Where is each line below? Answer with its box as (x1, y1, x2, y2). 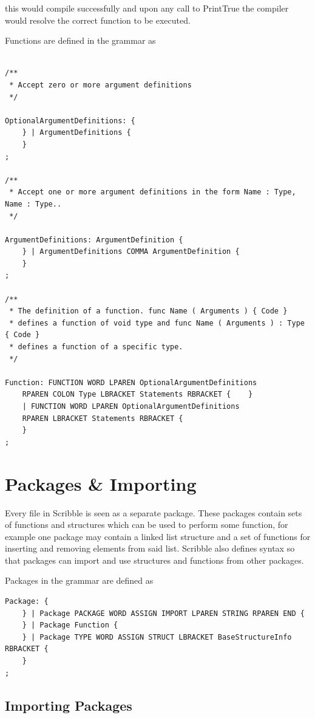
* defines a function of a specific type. (9, 343, 183, 352)
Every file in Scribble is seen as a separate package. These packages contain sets (5, 506, 302, 519)
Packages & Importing (5, 471, 197, 496)
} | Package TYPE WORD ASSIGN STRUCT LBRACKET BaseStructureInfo (22, 632, 292, 641)
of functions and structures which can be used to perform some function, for (5, 518, 288, 531)
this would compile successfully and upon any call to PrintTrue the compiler (5, 2, 289, 14)
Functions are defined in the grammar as (5, 34, 156, 47)
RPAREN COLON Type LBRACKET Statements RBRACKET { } (22, 390, 253, 399)
